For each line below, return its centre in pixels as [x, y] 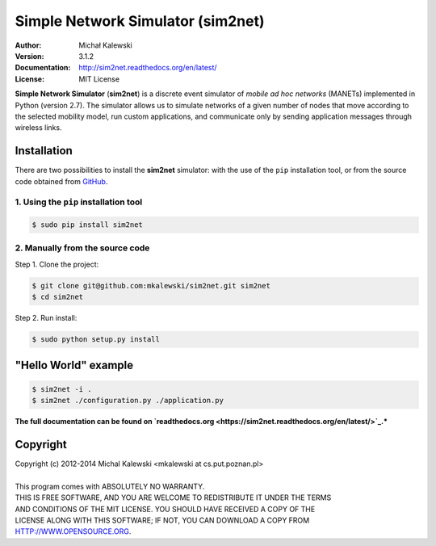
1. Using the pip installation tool [79, 202]
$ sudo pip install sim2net [87, 225]
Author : [28, 45]
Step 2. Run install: [46, 318]
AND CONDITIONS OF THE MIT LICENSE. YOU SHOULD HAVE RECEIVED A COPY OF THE [165, 509]
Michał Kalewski [105, 45]
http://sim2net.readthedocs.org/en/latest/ [148, 68]
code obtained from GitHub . [61, 181]
